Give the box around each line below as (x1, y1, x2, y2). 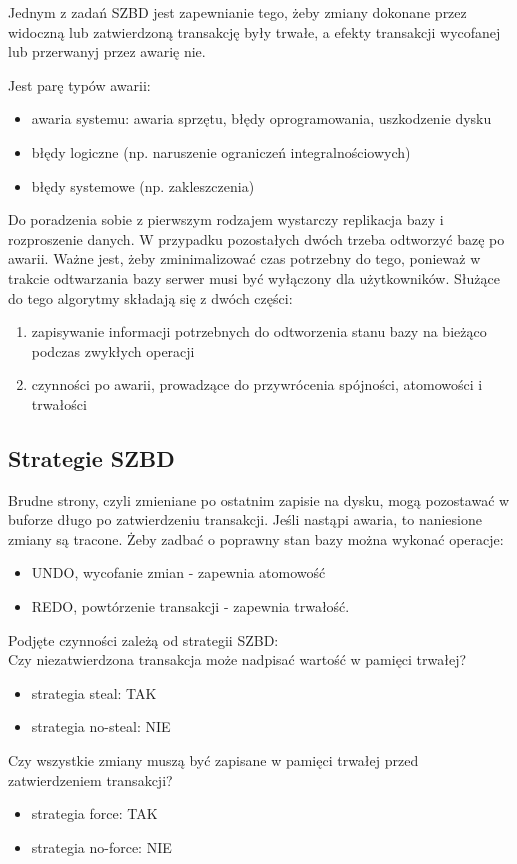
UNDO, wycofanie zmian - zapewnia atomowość (31, 562, 326, 583)
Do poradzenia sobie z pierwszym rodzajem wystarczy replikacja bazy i (8, 209, 444, 230)
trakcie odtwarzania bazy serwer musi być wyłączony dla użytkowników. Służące (8, 267, 500, 288)
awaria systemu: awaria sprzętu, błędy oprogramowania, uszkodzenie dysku (31, 108, 492, 129)
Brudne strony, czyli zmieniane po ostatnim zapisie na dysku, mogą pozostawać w (8, 489, 510, 510)
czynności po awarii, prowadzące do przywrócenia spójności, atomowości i (31, 374, 483, 395)
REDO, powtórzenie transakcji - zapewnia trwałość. (31, 596, 350, 617)
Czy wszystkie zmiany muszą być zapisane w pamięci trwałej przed (8, 750, 419, 771)
